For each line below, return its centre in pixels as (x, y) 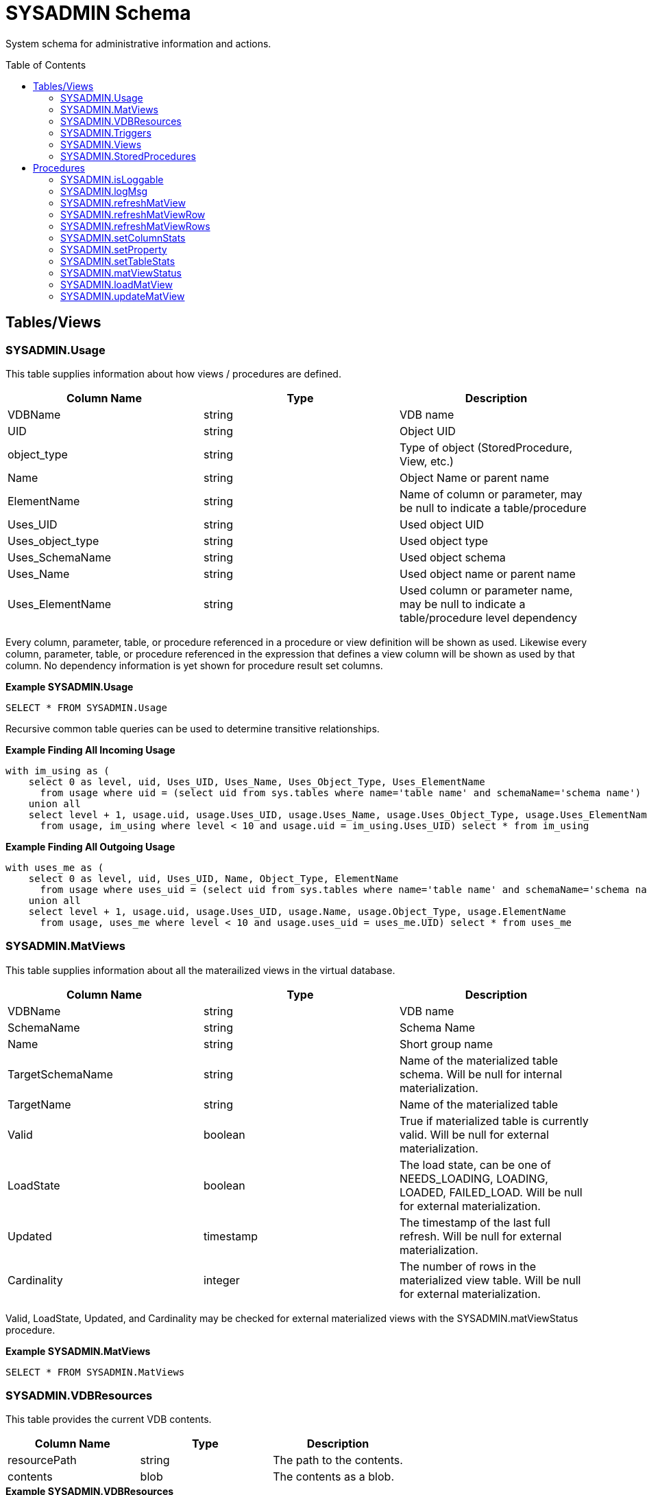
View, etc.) (426, 461)
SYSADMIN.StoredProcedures (128, 156)
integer (221, 1280)
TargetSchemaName (60, 1074)
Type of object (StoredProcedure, (486, 447)
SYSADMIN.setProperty (114, 249)
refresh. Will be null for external (480, 1236)
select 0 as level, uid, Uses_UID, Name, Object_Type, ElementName (213, 878)
